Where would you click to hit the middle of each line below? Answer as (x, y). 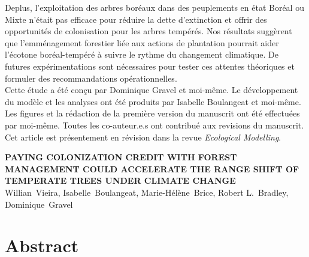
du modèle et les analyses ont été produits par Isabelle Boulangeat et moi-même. (153, 101)
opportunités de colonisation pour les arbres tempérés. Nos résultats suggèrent (149, 31)
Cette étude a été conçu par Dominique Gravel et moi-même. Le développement (152, 90)
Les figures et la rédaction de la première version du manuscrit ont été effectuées (152, 113)
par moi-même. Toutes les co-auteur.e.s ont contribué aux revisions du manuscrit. (154, 125)
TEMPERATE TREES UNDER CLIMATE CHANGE (120, 180)
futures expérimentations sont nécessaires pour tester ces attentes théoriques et (150, 66)
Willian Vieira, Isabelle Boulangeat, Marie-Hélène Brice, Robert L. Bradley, (147, 192)
